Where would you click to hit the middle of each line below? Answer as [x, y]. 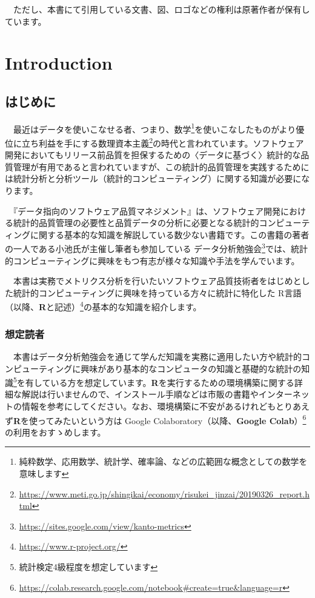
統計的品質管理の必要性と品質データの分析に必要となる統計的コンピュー [157, 223]
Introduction [59, 63]
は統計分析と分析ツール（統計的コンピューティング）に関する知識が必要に [153, 178]
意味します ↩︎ [44, 473]
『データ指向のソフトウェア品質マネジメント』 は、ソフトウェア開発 [147, 211]
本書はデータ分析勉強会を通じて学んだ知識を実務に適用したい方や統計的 [157, 356]
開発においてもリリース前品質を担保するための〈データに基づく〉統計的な [153, 155]
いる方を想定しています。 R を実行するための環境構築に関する [172, 382]
